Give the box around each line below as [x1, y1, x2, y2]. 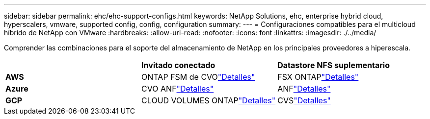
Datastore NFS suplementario [277, 60, 390, 70]
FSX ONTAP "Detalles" [277, 72, 359, 82]
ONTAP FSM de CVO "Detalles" [141, 72, 255, 82]
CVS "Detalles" [277, 95, 331, 105]
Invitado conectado [141, 60, 215, 70]
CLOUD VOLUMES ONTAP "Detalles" [141, 95, 276, 105]
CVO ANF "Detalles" [141, 84, 214, 94]
